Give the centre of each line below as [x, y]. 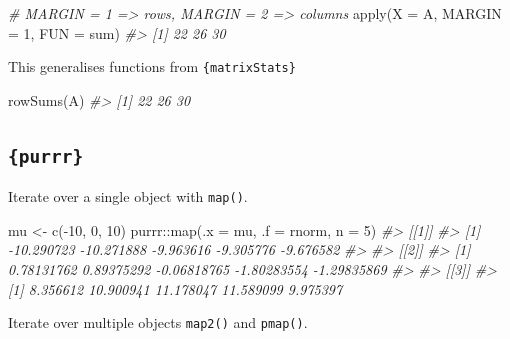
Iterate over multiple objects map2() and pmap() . [158, 322]
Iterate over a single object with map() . [128, 196]
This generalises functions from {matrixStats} [152, 66]
